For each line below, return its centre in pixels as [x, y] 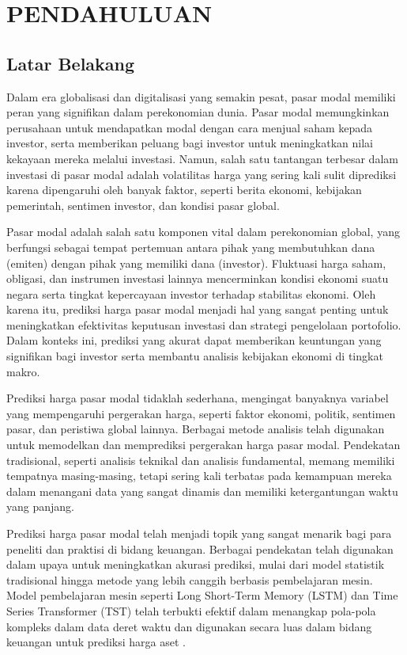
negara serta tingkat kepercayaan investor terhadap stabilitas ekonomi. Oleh [191, 293]
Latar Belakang [71, 63]
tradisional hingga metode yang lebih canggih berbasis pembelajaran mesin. [190, 579]
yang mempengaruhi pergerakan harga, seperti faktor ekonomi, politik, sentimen [201, 413]
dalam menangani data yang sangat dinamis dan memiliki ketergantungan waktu [202, 491]
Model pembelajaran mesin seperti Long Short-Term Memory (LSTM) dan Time [202, 595]
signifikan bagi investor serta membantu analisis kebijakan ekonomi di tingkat [195, 356]
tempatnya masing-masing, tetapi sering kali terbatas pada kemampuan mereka [199, 476]
